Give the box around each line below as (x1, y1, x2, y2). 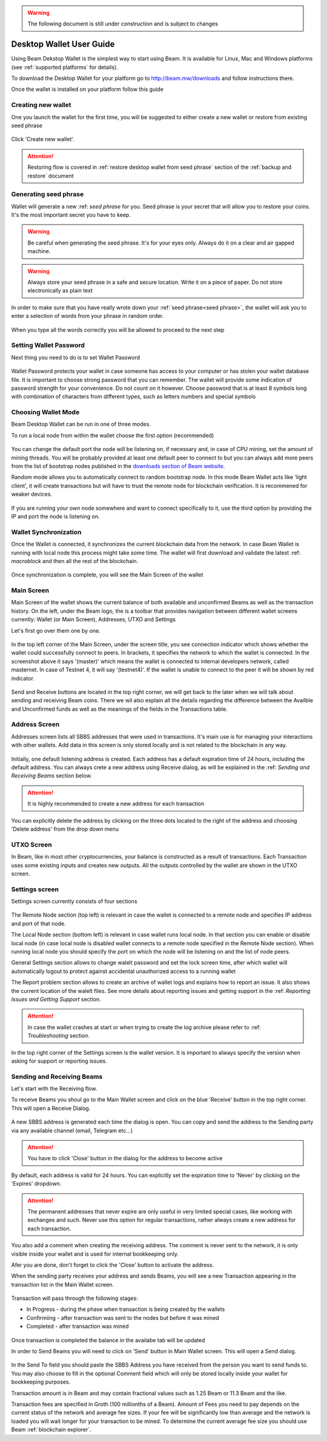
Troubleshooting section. (27, 1032, 90, 1040)
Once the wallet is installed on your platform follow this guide (11, 85, 163, 93)
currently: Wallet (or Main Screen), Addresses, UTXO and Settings (11, 616, 176, 623)
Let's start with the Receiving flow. (11, 1085, 97, 1092)
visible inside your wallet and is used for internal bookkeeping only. (11, 1250, 179, 1258)
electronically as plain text (27, 287, 93, 294)
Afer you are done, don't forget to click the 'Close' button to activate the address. (11, 1261, 214, 1268)
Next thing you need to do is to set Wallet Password (11, 354, 140, 361)
